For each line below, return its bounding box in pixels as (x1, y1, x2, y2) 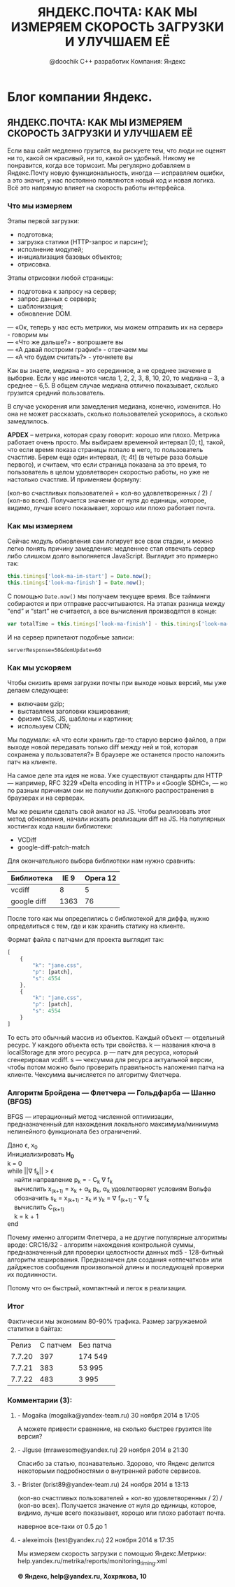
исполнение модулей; (17, 246, 84, 254)
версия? (17, 1432, 43, 1441)
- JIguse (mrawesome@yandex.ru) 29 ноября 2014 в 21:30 (17, 1446, 189, 1454)
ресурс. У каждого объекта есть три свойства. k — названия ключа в (7, 1041, 216, 1049)
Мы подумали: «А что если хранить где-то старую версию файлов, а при (7, 735, 226, 744)
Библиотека (10, 873, 53, 883)
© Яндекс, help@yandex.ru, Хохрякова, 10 (17, 1572, 147, 1581)
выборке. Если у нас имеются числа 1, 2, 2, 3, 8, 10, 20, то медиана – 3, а (7, 374, 225, 382)
